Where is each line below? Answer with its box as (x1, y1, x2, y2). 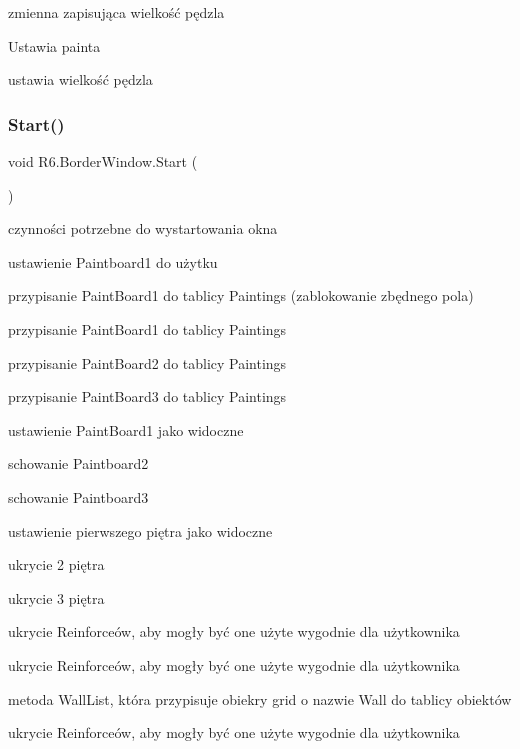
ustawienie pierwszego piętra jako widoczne (8, 520, 273, 541)
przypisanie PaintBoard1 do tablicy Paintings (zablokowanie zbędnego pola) (8, 285, 474, 306)
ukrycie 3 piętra (8, 587, 105, 608)
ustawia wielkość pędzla (8, 69, 153, 90)
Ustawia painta (8, 35, 101, 56)
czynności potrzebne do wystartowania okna (8, 218, 278, 239)
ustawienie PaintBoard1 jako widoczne (8, 419, 244, 440)
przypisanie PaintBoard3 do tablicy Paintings (8, 386, 287, 407)
